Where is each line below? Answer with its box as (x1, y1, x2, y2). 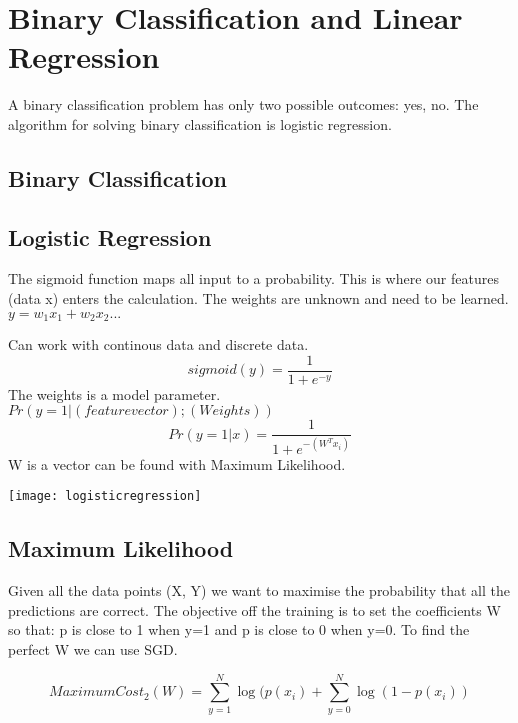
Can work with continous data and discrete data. (8, 334, 309, 355)
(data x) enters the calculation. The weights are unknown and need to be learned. (8, 288, 509, 309)
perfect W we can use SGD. (8, 639, 178, 660)
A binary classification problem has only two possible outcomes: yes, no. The (8, 94, 479, 115)
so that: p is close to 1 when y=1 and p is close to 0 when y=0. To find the (8, 619, 470, 640)
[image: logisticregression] (8, 489, 202, 504)
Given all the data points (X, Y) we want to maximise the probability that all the (8, 580, 510, 601)
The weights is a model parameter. (8, 383, 221, 404)
